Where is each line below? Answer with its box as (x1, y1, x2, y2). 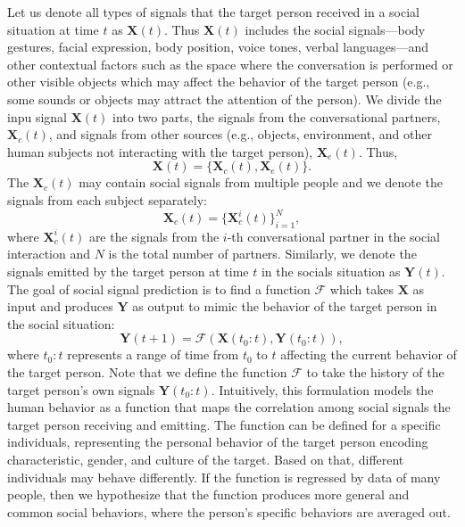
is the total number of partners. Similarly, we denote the (108, 244, 417, 263)
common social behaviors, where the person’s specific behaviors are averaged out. (7, 502, 451, 521)
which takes (329, 279, 394, 298)
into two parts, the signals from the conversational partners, (112, 107, 441, 126)
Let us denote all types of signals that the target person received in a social (7, 3, 419, 21)
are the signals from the (88, 226, 220, 245)
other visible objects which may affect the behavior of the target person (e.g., (7, 72, 430, 91)
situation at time (7, 20, 99, 38)
